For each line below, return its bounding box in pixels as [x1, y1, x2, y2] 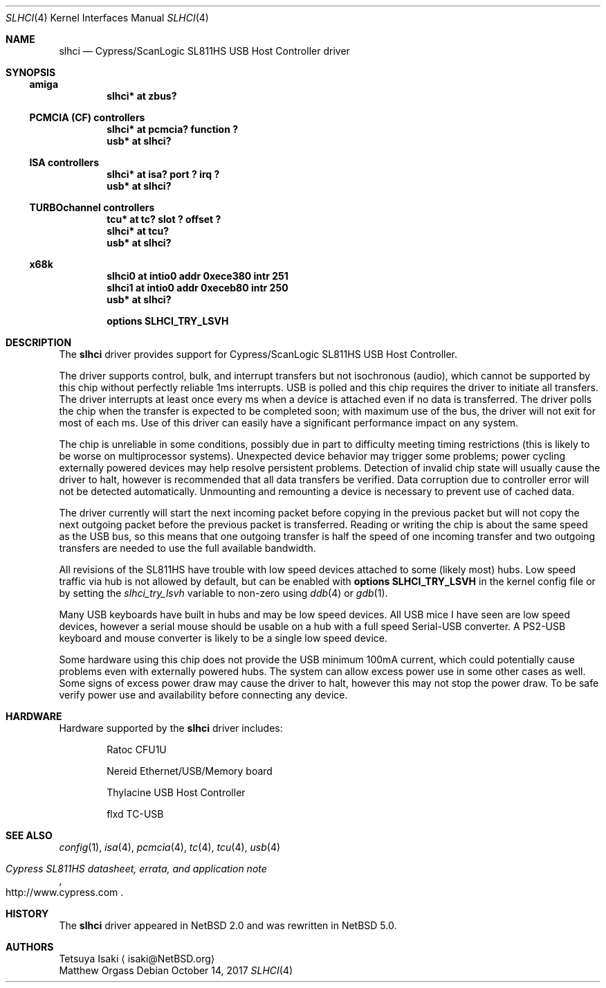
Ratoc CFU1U [107, 744, 167, 755]
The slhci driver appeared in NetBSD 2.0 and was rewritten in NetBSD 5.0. [59, 919, 397, 931]
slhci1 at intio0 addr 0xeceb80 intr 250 [107, 282, 288, 294]
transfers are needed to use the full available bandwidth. [59, 542, 316, 554]
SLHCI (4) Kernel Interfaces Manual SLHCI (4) [6, 12, 209, 24]
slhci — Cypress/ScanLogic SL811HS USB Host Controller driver [59, 45, 350, 57]
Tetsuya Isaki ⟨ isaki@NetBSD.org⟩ [59, 953, 215, 964]
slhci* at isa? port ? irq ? [107, 168, 220, 180]
